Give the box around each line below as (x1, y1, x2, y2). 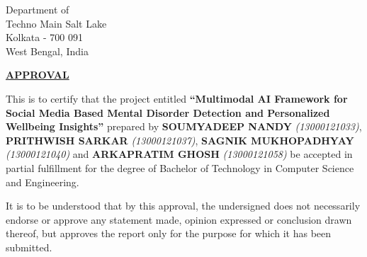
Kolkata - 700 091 (6, 30, 83, 45)
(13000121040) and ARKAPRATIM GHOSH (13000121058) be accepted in (6, 147, 353, 161)
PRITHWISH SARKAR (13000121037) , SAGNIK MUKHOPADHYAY (6, 132, 354, 147)
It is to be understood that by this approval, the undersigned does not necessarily (6, 198, 361, 213)
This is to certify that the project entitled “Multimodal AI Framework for (6, 91, 348, 105)
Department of (6, 2, 69, 16)
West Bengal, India (6, 43, 89, 58)
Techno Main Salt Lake (6, 16, 107, 30)
